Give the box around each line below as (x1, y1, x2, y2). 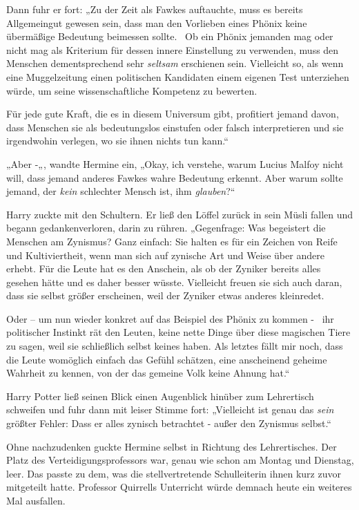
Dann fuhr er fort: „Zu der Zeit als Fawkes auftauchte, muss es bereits (6, 2, 303, 16)
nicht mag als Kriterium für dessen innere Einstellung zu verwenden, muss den (6, 42, 339, 57)
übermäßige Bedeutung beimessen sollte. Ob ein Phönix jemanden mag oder (6, 29, 333, 44)
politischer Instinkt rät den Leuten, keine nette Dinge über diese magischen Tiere (6, 325, 351, 339)
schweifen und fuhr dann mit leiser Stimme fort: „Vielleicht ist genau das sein (6, 402, 334, 417)
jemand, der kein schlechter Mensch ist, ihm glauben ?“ (6, 184, 235, 198)
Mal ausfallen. (6, 493, 66, 507)
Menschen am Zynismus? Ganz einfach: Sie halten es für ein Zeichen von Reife (6, 234, 338, 248)
